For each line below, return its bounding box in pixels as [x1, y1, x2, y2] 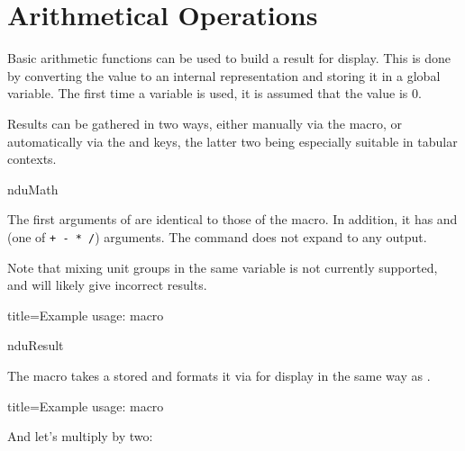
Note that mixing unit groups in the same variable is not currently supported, [7, 257, 438, 276]
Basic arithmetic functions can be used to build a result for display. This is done [7, 49, 451, 68]
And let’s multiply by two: [7, 427, 153, 446]
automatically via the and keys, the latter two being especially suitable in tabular [7, 131, 458, 150]
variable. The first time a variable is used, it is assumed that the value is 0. [7, 84, 422, 103]
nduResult [7, 336, 64, 355]
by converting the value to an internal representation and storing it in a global [7, 66, 441, 85]
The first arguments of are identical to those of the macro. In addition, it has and [7, 210, 458, 229]
